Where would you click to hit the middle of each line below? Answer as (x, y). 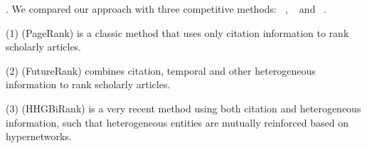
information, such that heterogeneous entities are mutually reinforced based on (177, 122)
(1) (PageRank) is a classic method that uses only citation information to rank (177, 32)
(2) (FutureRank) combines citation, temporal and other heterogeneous (161, 70)
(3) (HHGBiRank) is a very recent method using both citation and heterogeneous (183, 108)
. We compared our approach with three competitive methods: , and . (166, 9)
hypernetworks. (39, 136)
